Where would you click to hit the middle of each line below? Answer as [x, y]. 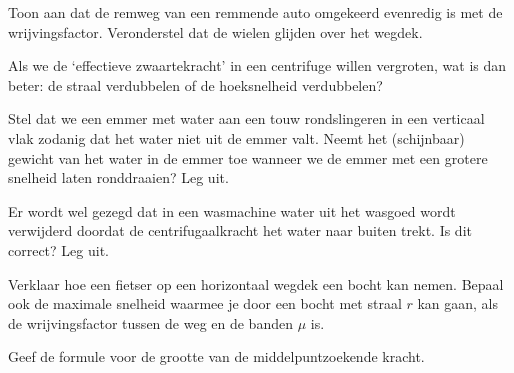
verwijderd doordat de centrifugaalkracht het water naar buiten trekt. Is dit [240, 230]
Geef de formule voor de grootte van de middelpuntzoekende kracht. [216, 356]
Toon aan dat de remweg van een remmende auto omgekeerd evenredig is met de [255, 12]
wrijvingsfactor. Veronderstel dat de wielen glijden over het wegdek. [215, 31]
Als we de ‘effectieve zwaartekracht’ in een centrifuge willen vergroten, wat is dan [257, 65]
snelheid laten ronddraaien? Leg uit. [118, 177]
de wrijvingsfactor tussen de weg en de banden [150, 322]
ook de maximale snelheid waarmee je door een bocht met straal [205, 303]
